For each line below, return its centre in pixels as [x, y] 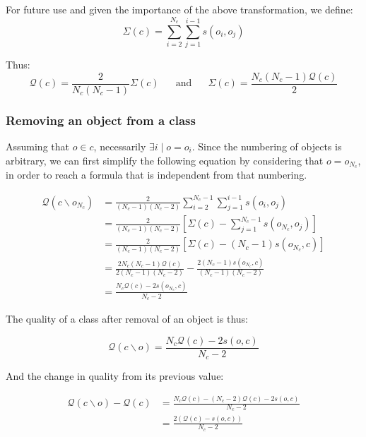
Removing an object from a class [101, 120]
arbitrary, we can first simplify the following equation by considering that [165, 160]
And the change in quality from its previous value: [115, 376]
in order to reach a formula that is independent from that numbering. [157, 175]
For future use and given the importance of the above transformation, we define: [179, 9]
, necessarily [120, 146]
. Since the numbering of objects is [267, 146]
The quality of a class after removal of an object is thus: [127, 318]
